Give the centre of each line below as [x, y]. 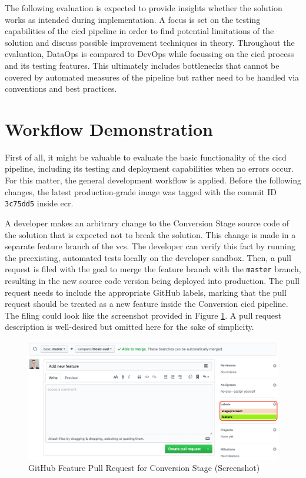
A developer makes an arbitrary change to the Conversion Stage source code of [147, 223]
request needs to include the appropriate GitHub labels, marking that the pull [146, 292]
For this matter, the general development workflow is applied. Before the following [153, 180]
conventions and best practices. [61, 88]
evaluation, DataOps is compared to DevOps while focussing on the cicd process [149, 54]
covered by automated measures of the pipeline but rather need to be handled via [152, 77]
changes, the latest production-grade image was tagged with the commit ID [141, 191]
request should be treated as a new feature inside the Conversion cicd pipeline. [147, 304]
